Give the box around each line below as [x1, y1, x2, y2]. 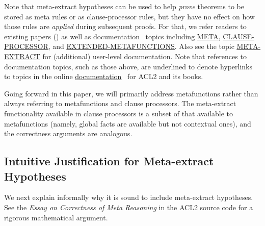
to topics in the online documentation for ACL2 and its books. [4, 71, 203, 82]
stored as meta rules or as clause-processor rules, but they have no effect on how [4, 11, 255, 21]
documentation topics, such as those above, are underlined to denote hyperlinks [4, 61, 253, 71]
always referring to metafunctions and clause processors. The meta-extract [4, 98, 236, 109]
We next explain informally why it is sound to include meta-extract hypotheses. [4, 192, 253, 203]
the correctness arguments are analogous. [4, 128, 132, 139]
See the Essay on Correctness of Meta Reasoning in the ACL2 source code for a [4, 202, 253, 212]
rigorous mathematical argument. [4, 212, 108, 222]
